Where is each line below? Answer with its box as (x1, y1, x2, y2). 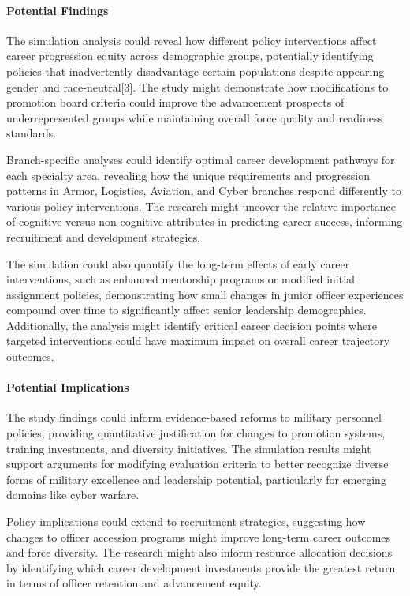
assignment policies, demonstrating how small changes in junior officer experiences (6, 286, 404, 302)
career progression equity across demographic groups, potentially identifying (6, 47, 374, 64)
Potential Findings (6, 2, 109, 18)
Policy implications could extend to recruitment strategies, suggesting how (6, 513, 366, 530)
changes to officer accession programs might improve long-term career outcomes (6, 528, 391, 545)
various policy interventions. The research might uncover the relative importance (6, 197, 396, 214)
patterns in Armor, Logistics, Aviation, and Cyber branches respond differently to (6, 182, 402, 199)
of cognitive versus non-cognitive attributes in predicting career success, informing (6, 213, 403, 230)
